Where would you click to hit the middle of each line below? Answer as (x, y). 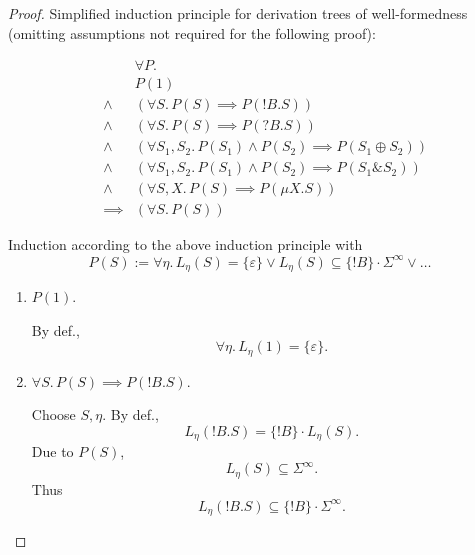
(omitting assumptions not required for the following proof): (192, 32)
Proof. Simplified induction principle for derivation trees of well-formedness (238, 13)
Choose (53, 414)
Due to (52, 451)
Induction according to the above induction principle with (185, 244)
